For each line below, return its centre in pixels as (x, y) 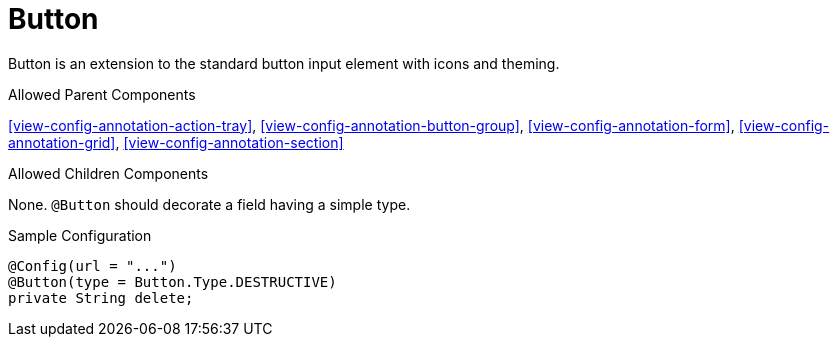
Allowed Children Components (108, 173)
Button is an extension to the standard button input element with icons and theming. (284, 63)
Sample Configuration (80, 235)
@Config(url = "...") (92, 265)
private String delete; (101, 297)
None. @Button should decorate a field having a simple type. (209, 204)
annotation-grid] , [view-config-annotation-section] (176, 142)
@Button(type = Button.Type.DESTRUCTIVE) (172, 281)
